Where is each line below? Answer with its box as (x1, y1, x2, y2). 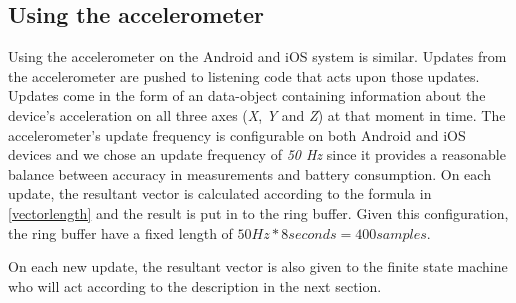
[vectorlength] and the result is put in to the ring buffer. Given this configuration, (8, 202, 509, 223)
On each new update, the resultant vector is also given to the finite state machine (8, 256, 508, 277)
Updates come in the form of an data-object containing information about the (8, 85, 486, 106)
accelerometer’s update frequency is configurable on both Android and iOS (8, 124, 466, 145)
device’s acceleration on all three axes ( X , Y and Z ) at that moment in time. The (8, 104, 506, 125)
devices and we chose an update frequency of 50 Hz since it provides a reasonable (8, 144, 506, 165)
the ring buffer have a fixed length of (8, 222, 233, 243)
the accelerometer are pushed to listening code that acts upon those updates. (8, 65, 480, 86)
